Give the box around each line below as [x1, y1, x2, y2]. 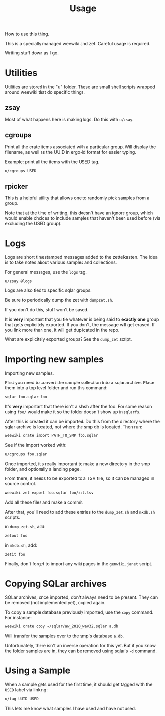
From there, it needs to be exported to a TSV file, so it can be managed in [5, 476, 155, 481]
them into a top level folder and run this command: [5, 385, 108, 391]
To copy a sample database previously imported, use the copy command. [5, 609, 154, 615]
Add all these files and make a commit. [5, 499, 84, 505]
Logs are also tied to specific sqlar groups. [5, 287, 92, 293]
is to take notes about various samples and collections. [5, 259, 117, 265]
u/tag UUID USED [5, 696, 39, 702]
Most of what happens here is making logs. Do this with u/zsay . [5, 116, 134, 122]
